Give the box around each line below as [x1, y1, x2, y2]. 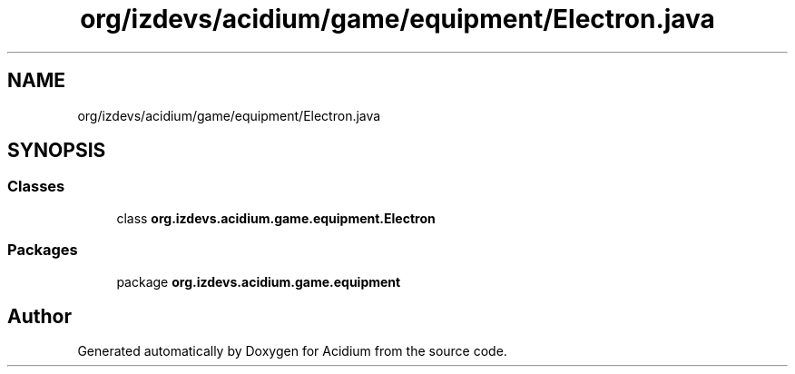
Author [7, 304, 72, 328]
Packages [7, 241, 78, 260]
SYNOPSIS [7, 139, 106, 162]
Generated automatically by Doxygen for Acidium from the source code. [77, 343, 507, 359]
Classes [7, 177, 65, 196]
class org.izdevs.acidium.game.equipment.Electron [116, 210, 436, 226]
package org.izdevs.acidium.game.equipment [116, 273, 401, 290]
